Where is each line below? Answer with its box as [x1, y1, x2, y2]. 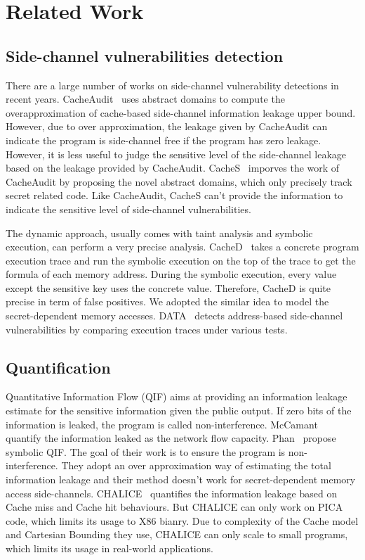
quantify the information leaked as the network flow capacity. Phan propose [6, 431, 336, 445]
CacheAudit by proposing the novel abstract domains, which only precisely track [6, 174, 352, 189]
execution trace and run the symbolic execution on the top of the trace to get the [6, 253, 356, 267]
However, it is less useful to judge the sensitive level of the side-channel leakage [6, 146, 347, 161]
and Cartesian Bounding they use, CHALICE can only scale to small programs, [6, 527, 348, 542]
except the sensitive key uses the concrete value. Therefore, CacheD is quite [6, 280, 331, 295]
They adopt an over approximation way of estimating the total [61, 458, 331, 473]
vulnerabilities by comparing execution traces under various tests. [6, 322, 288, 336]
